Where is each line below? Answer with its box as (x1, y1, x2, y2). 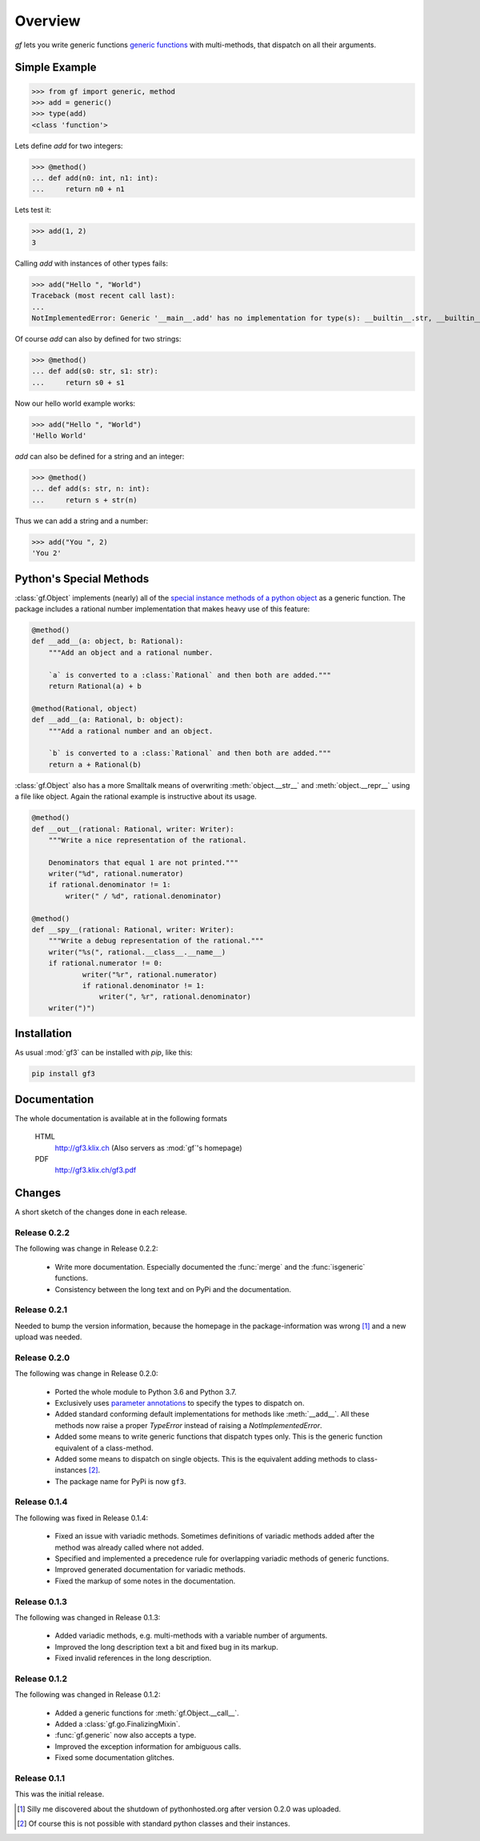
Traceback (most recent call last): (31, 291, 176, 300)
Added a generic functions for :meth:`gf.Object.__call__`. (54, 1708, 239, 1718)
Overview (14, 12, 81, 30)
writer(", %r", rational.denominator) (98, 992, 251, 1002)
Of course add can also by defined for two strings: (14, 334, 182, 343)
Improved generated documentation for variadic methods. (54, 1565, 246, 1575)
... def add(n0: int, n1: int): (31, 174, 159, 183)
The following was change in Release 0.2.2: (14, 1244, 159, 1254)
